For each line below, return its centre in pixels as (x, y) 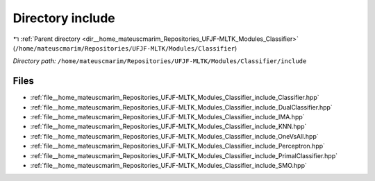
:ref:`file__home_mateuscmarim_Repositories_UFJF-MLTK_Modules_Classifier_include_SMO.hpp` (168, 165)
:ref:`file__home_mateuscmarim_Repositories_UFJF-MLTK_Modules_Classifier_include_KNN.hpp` (168, 127)
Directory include (64, 18)
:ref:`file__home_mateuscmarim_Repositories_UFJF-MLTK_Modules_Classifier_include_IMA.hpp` (167, 117)
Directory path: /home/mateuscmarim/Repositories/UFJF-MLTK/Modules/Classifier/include (160, 61)
